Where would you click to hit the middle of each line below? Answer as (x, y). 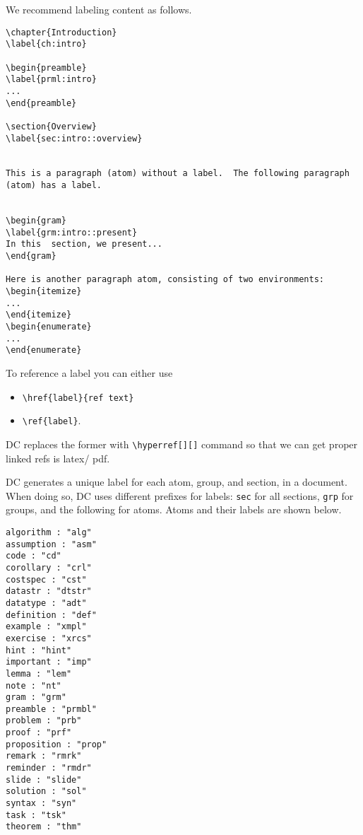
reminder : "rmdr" (49, 768)
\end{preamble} (41, 103)
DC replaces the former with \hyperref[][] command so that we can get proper (182, 444)
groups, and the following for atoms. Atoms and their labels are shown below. (174, 509)
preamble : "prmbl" (51, 709)
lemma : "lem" (39, 673)
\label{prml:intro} (51, 80)
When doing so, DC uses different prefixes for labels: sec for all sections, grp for (180, 495)
